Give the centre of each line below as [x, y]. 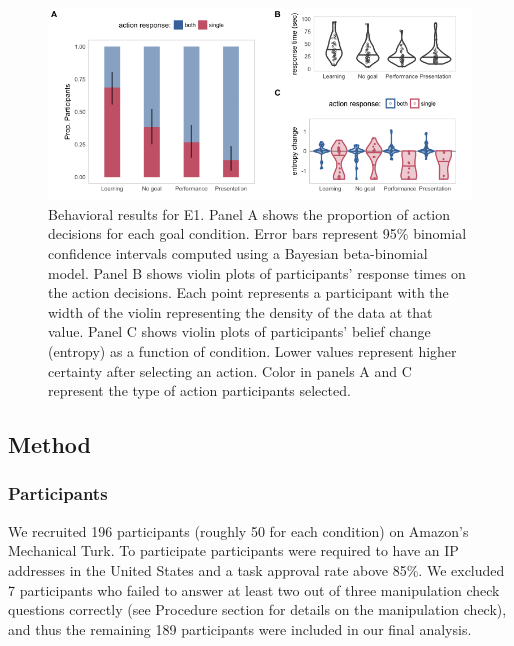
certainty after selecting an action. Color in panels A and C [230, 370]
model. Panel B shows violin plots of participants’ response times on [257, 272]
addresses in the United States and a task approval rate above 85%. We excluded [256, 569]
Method [49, 444]
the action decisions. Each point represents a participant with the [248, 292]
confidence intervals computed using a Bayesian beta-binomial [238, 252]
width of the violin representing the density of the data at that [240, 311]
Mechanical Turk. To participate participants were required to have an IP [233, 550]
